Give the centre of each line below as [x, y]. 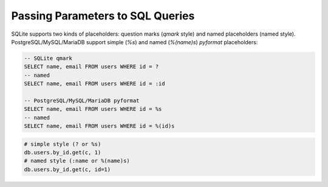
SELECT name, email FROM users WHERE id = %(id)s [99, 126]
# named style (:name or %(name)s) [77, 161]
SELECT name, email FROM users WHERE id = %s [93, 109]
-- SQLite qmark [48, 58]
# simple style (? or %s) [63, 144]
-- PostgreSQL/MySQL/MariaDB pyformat [82, 100]
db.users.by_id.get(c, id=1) [67, 169]
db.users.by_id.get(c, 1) [63, 153]
